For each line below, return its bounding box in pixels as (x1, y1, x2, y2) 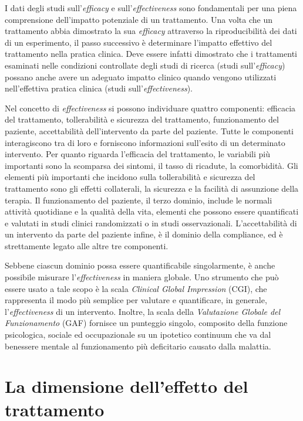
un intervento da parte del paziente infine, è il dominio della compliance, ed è (5, 228, 283, 240)
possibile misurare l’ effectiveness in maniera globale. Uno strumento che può (5, 271, 279, 283)
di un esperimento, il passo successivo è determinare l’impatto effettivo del (5, 36, 272, 48)
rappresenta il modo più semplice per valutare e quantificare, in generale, (5, 294, 267, 306)
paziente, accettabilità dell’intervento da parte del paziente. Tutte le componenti (5, 124, 294, 137)
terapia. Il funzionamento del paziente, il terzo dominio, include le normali (5, 193, 272, 206)
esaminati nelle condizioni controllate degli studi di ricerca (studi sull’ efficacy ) (5, 59, 285, 71)
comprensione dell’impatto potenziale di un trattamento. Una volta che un (5, 13, 272, 25)
